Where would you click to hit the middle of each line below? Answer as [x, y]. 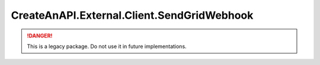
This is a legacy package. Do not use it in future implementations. [107, 46]
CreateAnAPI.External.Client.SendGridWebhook [132, 15]
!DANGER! [40, 36]
